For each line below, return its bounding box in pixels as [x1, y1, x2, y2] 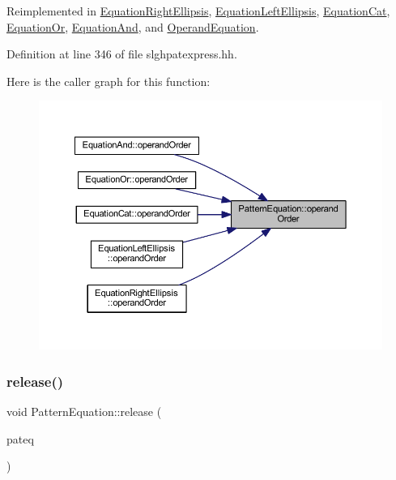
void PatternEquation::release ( [6, 402, 162, 419]
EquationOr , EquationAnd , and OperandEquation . [6, 18, 259, 35]
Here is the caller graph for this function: [6, 72, 211, 89]
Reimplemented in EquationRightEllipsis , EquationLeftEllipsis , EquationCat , [6, 2, 390, 19]
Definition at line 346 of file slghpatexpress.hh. [6, 45, 237, 62]
